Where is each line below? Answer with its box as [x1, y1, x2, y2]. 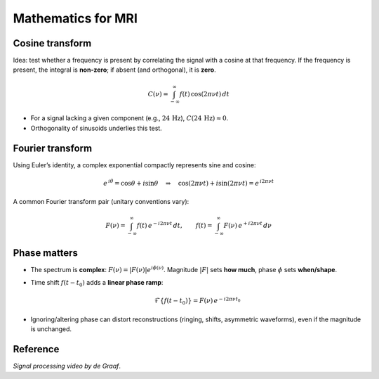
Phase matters [13, 247, 79, 259]
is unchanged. [30, 325, 72, 333]
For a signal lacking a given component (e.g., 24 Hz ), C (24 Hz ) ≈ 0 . [30, 114, 229, 122]
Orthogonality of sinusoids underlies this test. [30, 124, 163, 132]
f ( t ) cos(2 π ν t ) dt [179, 90, 230, 98]
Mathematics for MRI [13, 11, 138, 26]
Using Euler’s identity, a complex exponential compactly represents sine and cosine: [13, 160, 256, 169]
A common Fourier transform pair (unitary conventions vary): [13, 198, 189, 206]
